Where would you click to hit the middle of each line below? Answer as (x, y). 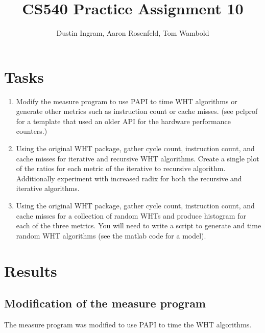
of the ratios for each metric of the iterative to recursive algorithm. (121, 168)
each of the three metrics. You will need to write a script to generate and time (139, 225)
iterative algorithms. (48, 188)
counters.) (32, 131)
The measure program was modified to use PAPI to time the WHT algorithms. (128, 324)
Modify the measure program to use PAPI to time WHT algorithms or (127, 101)
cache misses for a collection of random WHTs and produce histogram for (131, 215)
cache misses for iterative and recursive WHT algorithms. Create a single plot (138, 158)
